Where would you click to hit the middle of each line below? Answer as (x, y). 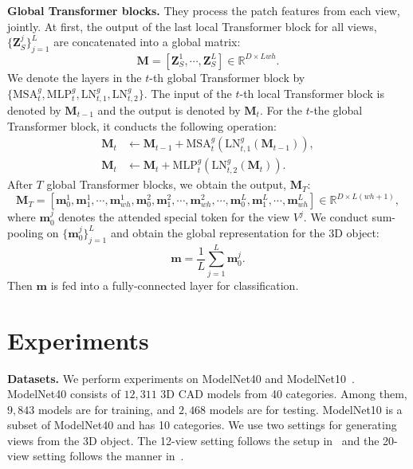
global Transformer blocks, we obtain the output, (166, 184)
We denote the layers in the (75, 77)
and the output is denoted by (169, 110)
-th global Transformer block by (227, 77)
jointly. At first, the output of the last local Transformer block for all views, (192, 26)
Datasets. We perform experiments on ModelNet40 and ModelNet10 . (181, 378)
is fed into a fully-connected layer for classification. (175, 285)
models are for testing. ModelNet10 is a (306, 409)
